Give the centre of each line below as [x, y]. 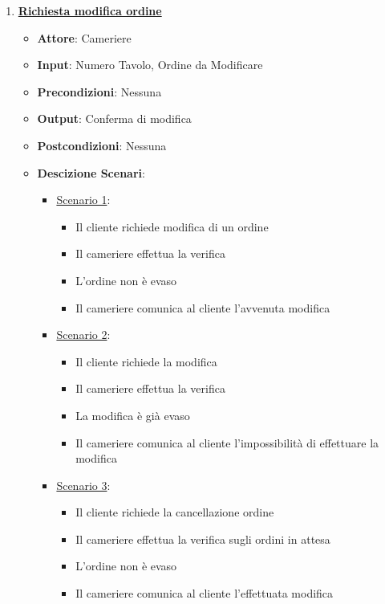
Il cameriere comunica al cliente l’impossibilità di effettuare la [227, 442]
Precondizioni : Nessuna [99, 91]
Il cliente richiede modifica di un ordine [172, 226]
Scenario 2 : [83, 335]
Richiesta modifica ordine [90, 10]
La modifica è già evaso [133, 415]
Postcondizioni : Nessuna [102, 145]
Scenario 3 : [83, 485]
